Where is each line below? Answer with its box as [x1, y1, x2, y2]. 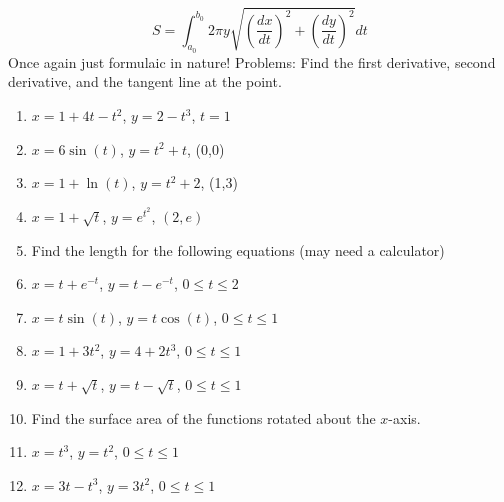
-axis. [388, 407, 421, 428]
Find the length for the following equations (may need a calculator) [31, 239, 445, 260]
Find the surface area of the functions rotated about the [31, 407, 376, 428]
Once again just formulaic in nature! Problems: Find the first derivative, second [8, 51, 496, 72]
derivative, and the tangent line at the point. [8, 71, 282, 92]
